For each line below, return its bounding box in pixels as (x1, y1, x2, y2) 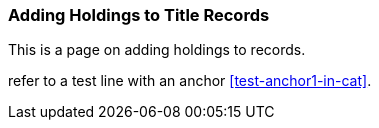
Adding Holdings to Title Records (8, 5, 270, 25)
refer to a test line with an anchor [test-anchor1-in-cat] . (8, 72, 372, 90)
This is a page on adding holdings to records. (8, 41, 306, 59)
